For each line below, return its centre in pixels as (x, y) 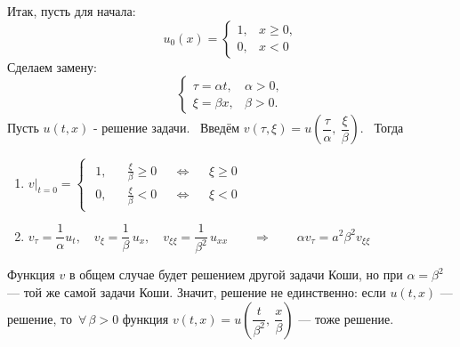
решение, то (40, 318)
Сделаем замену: (52, 66)
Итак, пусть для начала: (72, 11)
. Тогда (382, 128)
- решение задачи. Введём (166, 128)
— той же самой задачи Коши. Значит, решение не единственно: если (197, 292)
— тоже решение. (346, 318)
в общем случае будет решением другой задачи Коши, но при (236, 274)
